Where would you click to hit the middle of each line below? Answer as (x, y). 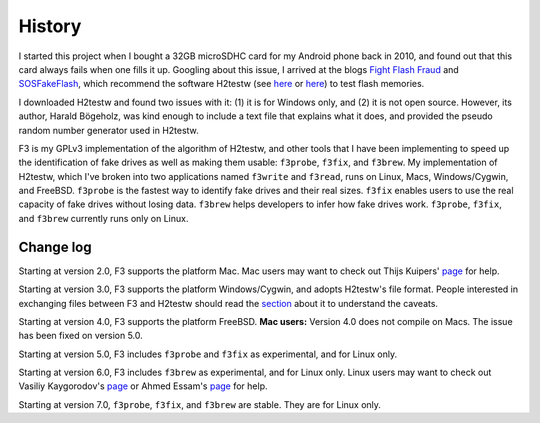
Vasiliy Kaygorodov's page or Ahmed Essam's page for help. (143, 386)
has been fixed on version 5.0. (81, 336)
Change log (55, 246)
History (50, 26)
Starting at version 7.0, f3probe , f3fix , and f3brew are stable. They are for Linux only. (200, 404)
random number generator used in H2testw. (108, 130)
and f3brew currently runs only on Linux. (103, 218)
